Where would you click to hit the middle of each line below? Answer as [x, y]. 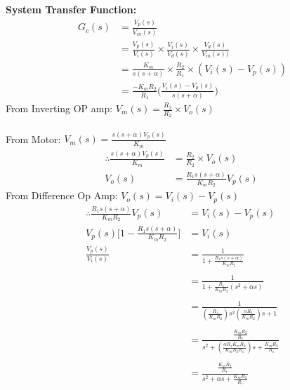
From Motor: [33, 139]
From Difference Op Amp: [62, 195]
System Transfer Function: [71, 9]
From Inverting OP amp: [59, 108]
